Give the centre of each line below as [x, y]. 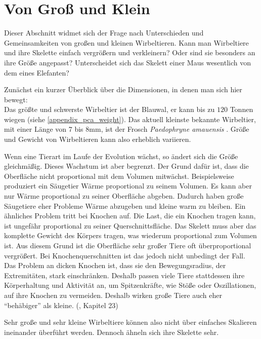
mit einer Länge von [35, 129]
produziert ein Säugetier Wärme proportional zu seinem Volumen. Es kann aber [128, 186]
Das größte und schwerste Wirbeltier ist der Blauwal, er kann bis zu [110, 109]
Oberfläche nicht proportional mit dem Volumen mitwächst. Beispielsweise [119, 176]
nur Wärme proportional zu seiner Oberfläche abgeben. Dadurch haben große [124, 196]
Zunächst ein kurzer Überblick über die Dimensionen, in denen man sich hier [123, 89]
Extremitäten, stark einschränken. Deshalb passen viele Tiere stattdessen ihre [124, 275]
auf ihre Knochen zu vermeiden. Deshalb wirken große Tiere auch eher [113, 295]
